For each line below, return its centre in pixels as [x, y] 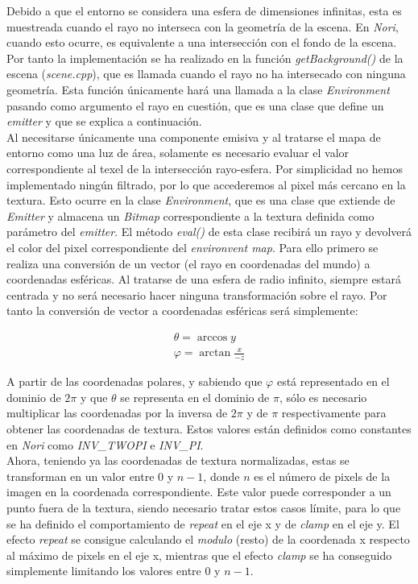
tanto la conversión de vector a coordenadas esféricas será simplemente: [182, 311]
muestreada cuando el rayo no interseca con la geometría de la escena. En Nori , [203, 26]
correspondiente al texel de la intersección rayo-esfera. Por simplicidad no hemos [205, 168]
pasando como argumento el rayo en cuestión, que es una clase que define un [195, 105]
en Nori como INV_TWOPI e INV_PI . [105, 444]
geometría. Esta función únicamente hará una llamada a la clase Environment [198, 89]
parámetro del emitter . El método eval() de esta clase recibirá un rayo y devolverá [209, 232]
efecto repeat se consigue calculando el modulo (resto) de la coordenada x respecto [208, 539]
